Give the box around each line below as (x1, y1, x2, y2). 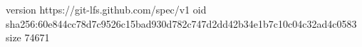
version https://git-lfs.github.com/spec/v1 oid (6, 2, 207, 16)
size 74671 (6, 30, 50, 45)
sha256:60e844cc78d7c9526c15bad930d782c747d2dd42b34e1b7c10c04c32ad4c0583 (6, 16, 357, 31)
